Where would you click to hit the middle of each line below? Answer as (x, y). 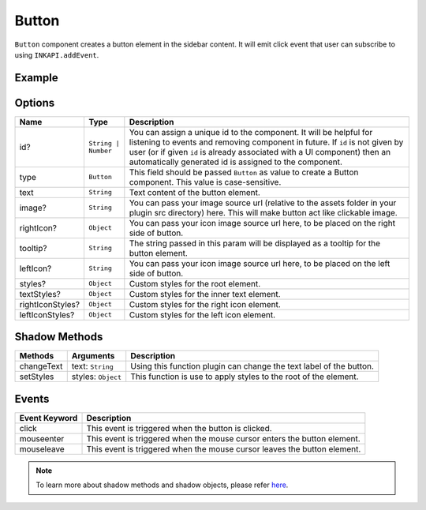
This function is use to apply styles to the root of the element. (245, 377)
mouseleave (42, 448)
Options (35, 103)
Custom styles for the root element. (195, 283)
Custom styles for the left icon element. (202, 314)
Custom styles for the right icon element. (205, 304)
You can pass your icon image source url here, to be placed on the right (262, 223)
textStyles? (40, 294)
